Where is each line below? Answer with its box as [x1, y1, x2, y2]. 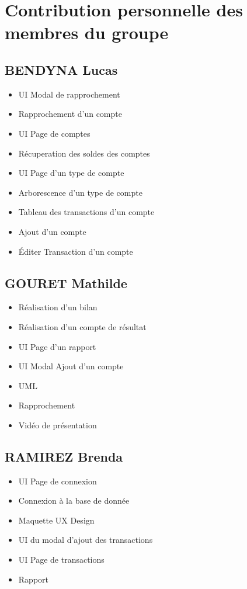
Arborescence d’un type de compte [18, 186, 142, 198]
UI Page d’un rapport [18, 340, 96, 352]
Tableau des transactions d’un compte [18, 206, 155, 218]
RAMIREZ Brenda [5, 447, 123, 465]
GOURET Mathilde [5, 273, 127, 292]
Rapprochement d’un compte [18, 108, 122, 120]
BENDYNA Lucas [5, 60, 118, 78]
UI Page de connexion [18, 474, 97, 487]
